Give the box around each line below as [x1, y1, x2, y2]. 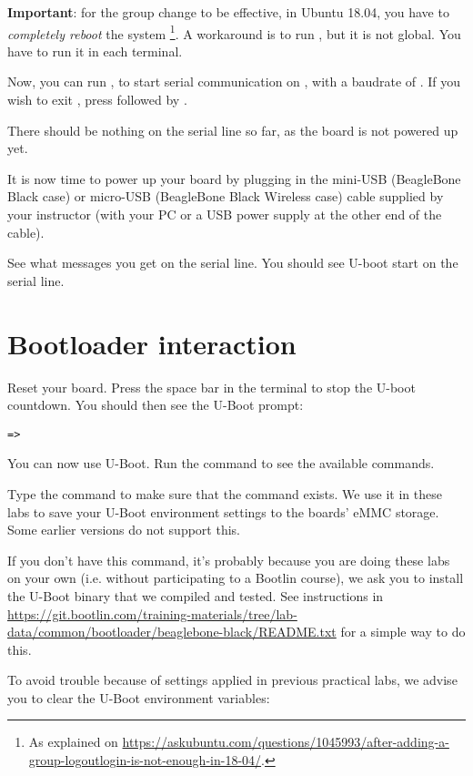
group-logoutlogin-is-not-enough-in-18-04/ [28, 750, 262, 770]
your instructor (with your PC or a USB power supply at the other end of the [7, 205, 442, 223]
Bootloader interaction [7, 324, 297, 362]
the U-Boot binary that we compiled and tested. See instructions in [7, 586, 384, 605]
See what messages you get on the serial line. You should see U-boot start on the [7, 253, 458, 272]
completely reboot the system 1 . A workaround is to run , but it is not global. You [7, 21, 461, 43]
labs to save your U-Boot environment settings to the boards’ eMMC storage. [7, 502, 439, 521]
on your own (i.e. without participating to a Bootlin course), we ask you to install [7, 568, 464, 587]
